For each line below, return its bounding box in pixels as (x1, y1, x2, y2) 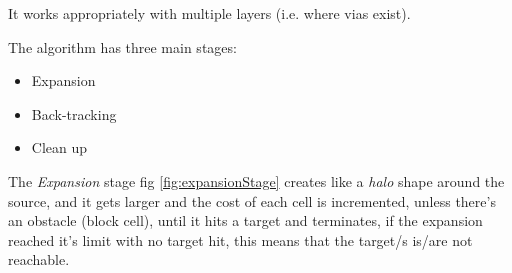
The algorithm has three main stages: (8, 36, 237, 57)
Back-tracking (31, 103, 117, 124)
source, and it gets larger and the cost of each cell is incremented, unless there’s (8, 190, 496, 211)
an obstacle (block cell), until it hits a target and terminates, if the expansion (8, 210, 483, 231)
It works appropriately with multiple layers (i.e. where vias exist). (8, 3, 411, 23)
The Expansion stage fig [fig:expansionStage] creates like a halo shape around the (8, 170, 505, 191)
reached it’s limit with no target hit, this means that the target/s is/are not (8, 229, 473, 250)
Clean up (31, 137, 88, 158)
